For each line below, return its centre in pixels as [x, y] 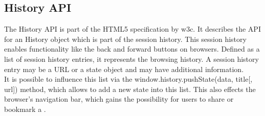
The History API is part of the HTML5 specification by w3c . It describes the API [132, 29]
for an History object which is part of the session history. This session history [125, 39]
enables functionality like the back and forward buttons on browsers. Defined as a [132, 49]
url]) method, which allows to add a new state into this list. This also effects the [130, 89]
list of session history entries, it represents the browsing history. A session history [131, 59]
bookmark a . [25, 109]
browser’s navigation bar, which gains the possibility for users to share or [119, 99]
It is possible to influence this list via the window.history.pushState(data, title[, [128, 79]
